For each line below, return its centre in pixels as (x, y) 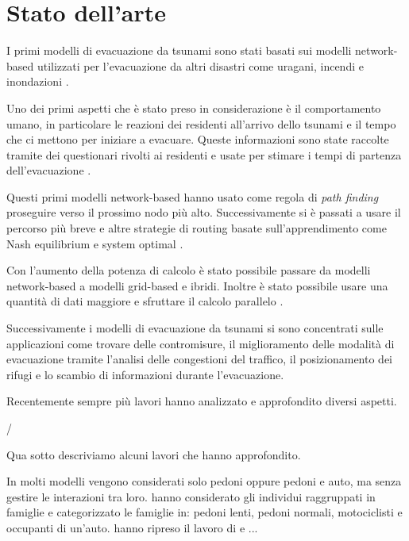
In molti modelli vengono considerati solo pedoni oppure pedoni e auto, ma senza (204, 481)
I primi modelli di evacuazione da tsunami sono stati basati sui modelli (179, 50)
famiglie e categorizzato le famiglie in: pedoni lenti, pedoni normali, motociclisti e (204, 512)
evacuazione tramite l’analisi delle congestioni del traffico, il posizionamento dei (200, 359)
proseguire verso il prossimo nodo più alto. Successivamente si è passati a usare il (204, 212)
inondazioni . (38, 81)
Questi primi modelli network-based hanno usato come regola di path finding (193, 196)
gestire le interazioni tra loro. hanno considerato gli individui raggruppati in (191, 496)
